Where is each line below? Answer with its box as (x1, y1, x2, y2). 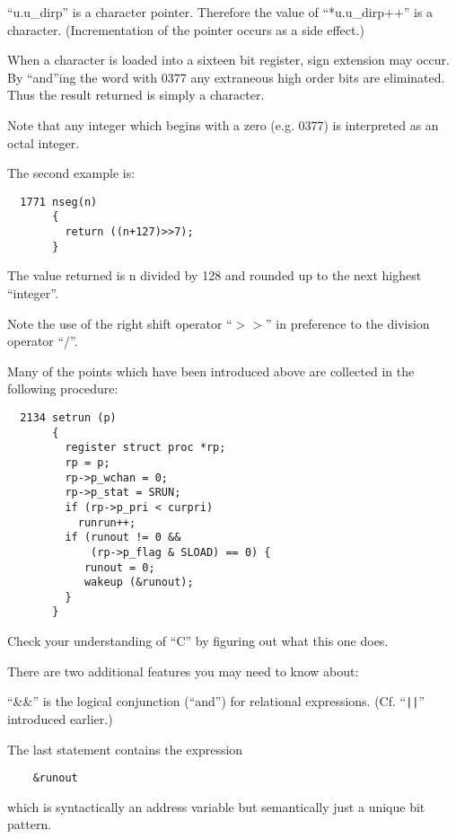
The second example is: (7, 163, 136, 182)
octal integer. (7, 133, 80, 152)
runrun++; (77, 516, 136, 529)
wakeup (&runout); (83, 576, 194, 589)
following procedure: (7, 379, 118, 398)
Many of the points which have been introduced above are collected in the (7, 361, 415, 380)
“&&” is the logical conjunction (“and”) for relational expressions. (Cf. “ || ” (7, 692, 425, 711)
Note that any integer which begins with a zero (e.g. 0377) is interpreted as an (7, 115, 439, 134)
